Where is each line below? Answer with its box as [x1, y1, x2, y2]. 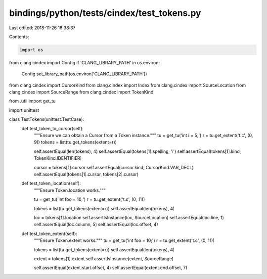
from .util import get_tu [9, 98, 56, 104]
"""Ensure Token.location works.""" [34, 187, 106, 193]
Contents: [9, 34, 29, 40]
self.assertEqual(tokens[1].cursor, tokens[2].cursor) [34, 171, 139, 177]
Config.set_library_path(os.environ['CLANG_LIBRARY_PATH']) [21, 71, 147, 77]
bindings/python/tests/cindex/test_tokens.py [9, 7, 201, 18]
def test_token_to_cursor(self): [21, 125, 84, 131]
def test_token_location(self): [21, 181, 81, 186]
